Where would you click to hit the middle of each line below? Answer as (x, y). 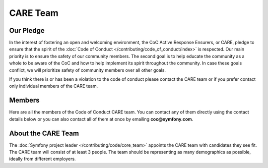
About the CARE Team (44, 133)
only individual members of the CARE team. (54, 86)
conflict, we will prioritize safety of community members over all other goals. (88, 70)
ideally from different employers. (43, 159)
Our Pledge (27, 30)
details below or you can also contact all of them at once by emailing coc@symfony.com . (101, 119)
